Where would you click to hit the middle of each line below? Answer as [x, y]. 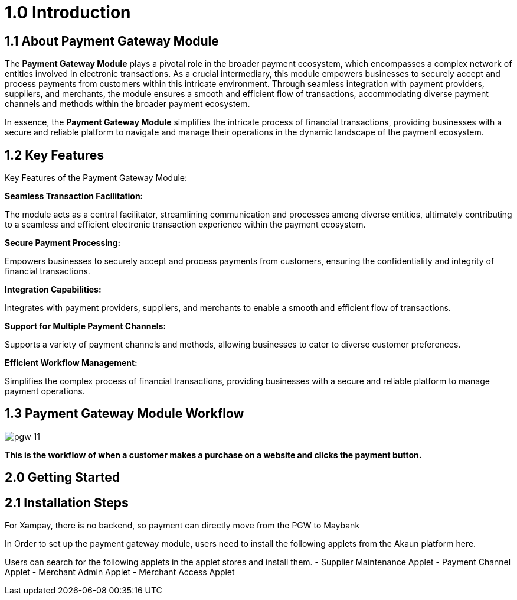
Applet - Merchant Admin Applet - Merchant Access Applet [120, 572]
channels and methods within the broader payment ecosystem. [127, 104]
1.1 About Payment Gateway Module [112, 41]
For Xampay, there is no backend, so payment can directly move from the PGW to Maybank [182, 526]
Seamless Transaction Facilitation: [74, 196]
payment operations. [45, 391]
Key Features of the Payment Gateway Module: [96, 178]
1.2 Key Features [54, 155]
